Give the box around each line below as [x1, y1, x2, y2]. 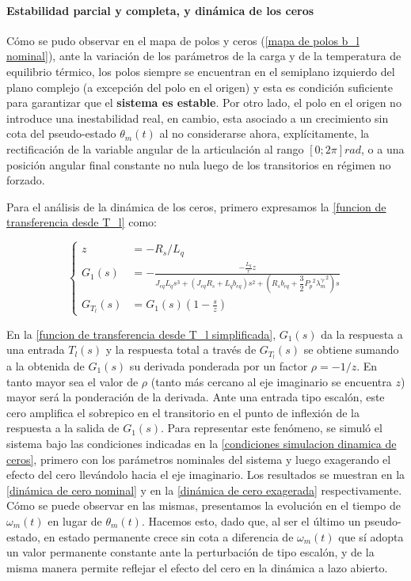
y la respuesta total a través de [105, 341, 257, 358]
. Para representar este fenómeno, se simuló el [161, 420, 382, 436]
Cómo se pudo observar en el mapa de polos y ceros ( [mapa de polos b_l [6, 32, 360, 48]
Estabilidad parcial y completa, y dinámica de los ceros [6, 2, 314, 18]
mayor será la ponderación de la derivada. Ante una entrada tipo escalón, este [6, 389, 385, 405]
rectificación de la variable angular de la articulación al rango [6, 140, 304, 157]
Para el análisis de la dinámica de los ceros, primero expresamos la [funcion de [6, 198, 386, 215]
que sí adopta [338, 528, 404, 545]
